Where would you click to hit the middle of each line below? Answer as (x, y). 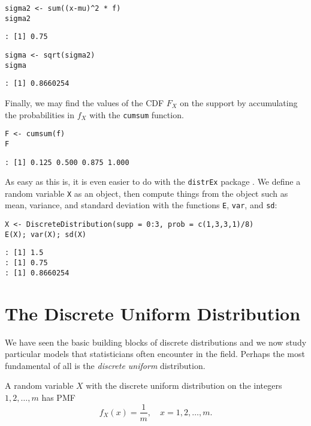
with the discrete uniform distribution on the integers (184, 385)
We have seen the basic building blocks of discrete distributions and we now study (156, 342)
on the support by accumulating (239, 102)
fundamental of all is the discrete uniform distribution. (105, 365)
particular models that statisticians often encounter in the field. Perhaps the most (155, 354)
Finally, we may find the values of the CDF (84, 102)
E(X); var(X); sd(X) (46, 234)
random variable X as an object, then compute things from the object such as (147, 193)
